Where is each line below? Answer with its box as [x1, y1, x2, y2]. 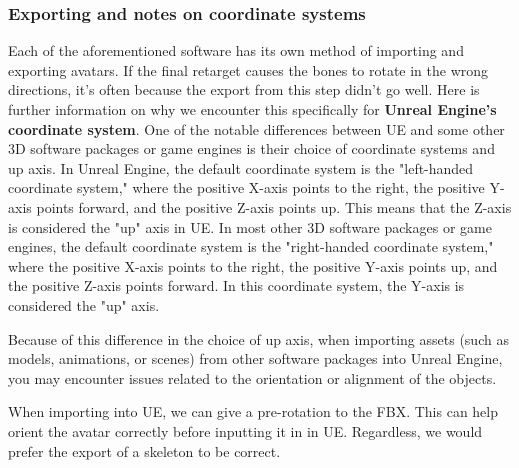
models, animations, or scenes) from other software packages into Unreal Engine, [8, 348, 503, 369]
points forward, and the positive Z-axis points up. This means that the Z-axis [36, 196, 512, 217]
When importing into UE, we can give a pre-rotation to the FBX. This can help [8, 401, 498, 422]
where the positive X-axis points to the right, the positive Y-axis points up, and [8, 255, 498, 276]
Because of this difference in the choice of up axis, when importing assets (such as [8, 328, 509, 349]
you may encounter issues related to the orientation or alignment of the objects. [8, 367, 497, 388]
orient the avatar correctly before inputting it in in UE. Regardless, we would [8, 420, 483, 441]
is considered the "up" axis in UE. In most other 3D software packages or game [8, 216, 492, 237]
